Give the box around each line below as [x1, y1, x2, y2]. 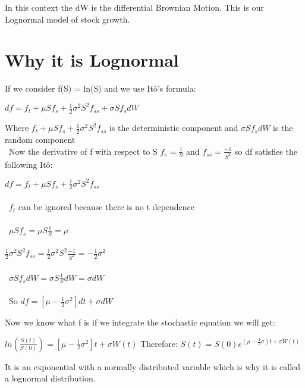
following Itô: [5, 158, 53, 170]
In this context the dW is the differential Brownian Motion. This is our [5, 1, 264, 13]
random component [5, 133, 76, 146]
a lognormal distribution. [5, 372, 96, 384]
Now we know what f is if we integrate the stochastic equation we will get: [5, 316, 275, 328]
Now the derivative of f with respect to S [8, 145, 158, 157]
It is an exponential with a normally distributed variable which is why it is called [5, 360, 301, 373]
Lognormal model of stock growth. [5, 12, 130, 25]
